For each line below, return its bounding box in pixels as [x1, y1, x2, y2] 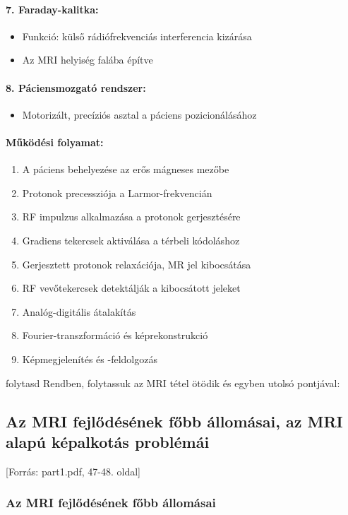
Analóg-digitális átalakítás [22, 304, 136, 319]
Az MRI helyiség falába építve [22, 52, 153, 67]
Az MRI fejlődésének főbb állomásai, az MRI [6, 410, 343, 432]
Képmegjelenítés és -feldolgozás [22, 351, 157, 366]
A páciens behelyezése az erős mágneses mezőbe [22, 162, 229, 177]
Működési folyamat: [6, 134, 104, 149]
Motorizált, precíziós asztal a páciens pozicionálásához [22, 107, 257, 122]
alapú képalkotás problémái [6, 430, 210, 452]
